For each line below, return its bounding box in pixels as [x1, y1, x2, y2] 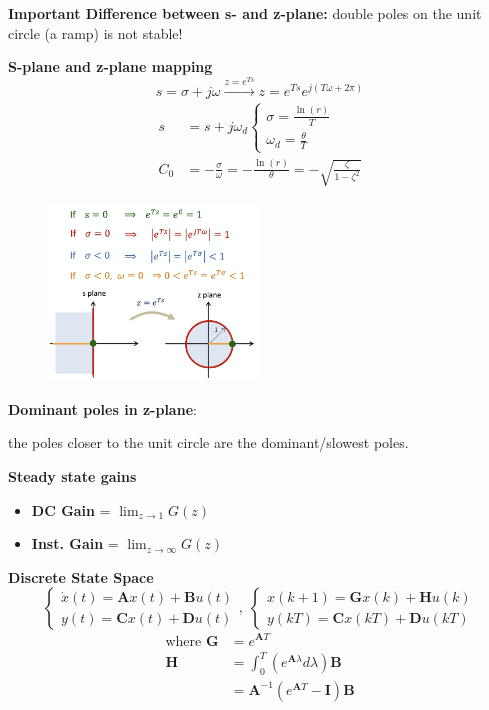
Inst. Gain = [31, 533, 119, 554]
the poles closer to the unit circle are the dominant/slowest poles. [8, 432, 409, 453]
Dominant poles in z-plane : [8, 398, 197, 419]
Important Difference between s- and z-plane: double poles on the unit [8, 3, 482, 23]
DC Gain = [31, 499, 111, 520]
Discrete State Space [8, 566, 154, 587]
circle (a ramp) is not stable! [8, 22, 183, 43]
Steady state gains [8, 466, 137, 487]
